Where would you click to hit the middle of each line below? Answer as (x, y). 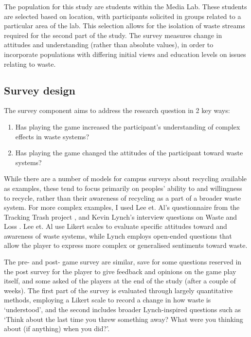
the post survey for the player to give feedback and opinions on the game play (120, 271)
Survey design (40, 90)
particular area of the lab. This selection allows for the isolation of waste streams (125, 26)
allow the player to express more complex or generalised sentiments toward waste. (126, 245)
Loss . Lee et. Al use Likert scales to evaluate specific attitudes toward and (116, 226)
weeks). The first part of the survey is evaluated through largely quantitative (118, 290)
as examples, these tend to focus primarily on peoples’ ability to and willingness (123, 188)
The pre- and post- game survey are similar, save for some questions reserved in (123, 262)
